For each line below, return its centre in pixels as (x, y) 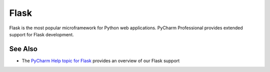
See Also (23, 49)
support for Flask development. (42, 34)
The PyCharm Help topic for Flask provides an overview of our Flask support (101, 61)
